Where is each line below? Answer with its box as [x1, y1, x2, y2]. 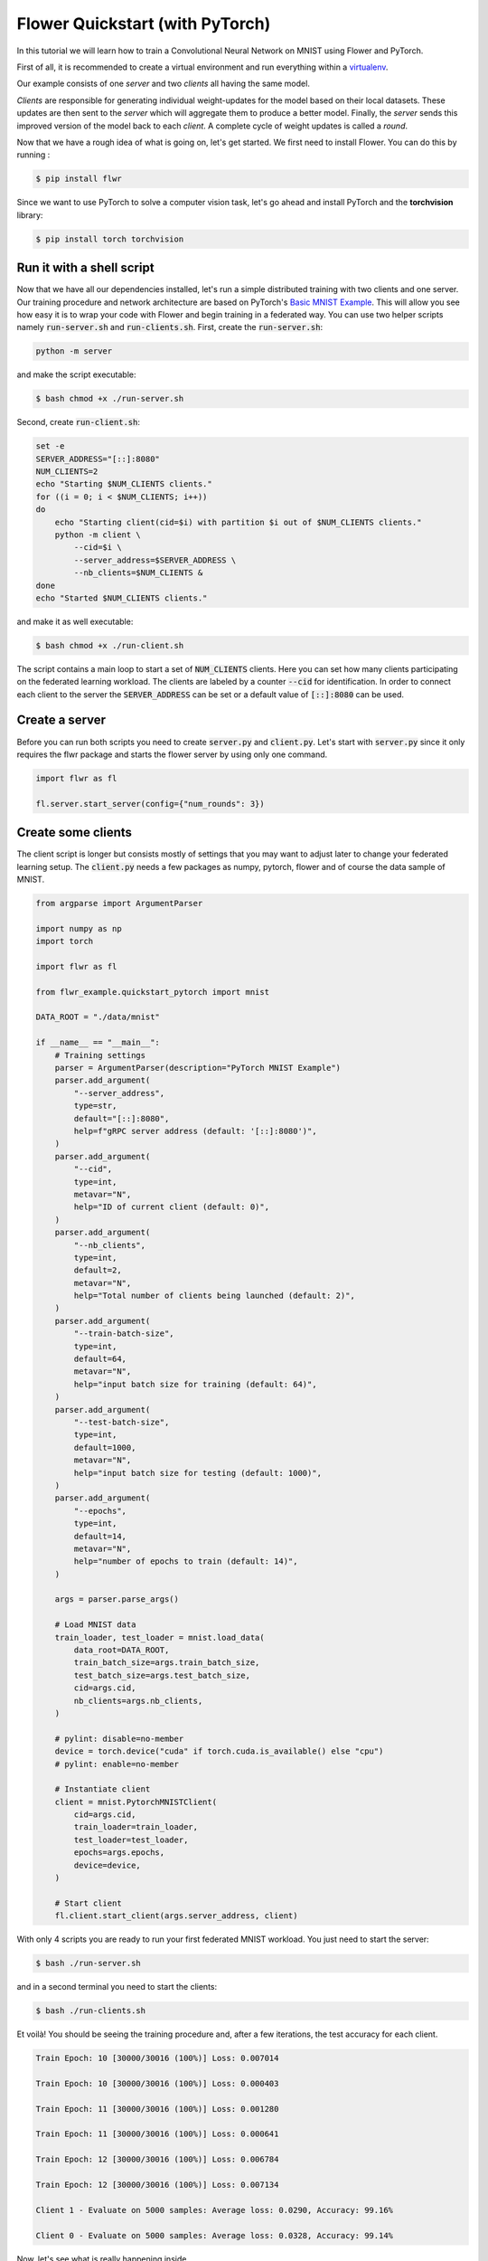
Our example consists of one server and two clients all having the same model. [16, 78, 311, 90]
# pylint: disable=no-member [54, 1733, 184, 1744]
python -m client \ [54, 529, 142, 540]
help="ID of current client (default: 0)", [73, 1202, 270, 1212]
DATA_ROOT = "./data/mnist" [35, 1012, 160, 1022]
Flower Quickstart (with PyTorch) [16, 14, 271, 33]
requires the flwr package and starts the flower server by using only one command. [16, 749, 328, 760]
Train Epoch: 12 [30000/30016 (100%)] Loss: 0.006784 [35, 2154, 279, 2165]
